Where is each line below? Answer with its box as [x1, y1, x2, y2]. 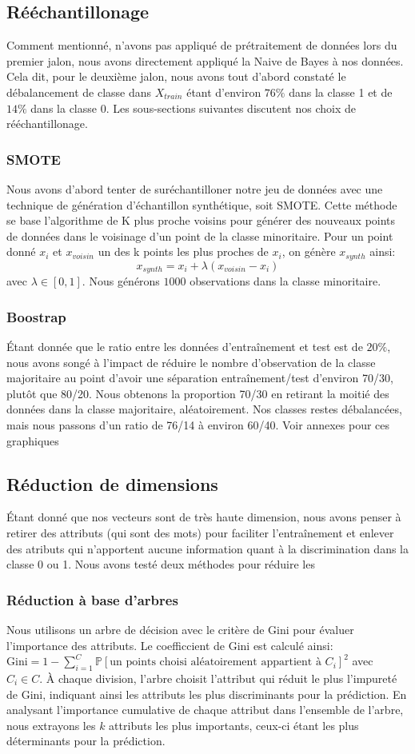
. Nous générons [82, 273, 160, 289]
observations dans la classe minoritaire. [190, 273, 381, 289]
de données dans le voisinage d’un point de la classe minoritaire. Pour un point [6, 227, 393, 244]
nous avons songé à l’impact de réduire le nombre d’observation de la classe [6, 353, 376, 370]
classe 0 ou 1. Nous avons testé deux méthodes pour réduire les [6, 556, 315, 572]
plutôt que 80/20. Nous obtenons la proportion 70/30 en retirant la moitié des [6, 385, 389, 401]
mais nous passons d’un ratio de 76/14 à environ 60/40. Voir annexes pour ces [6, 417, 390, 433]
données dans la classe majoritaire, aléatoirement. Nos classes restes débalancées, [6, 401, 402, 417]
